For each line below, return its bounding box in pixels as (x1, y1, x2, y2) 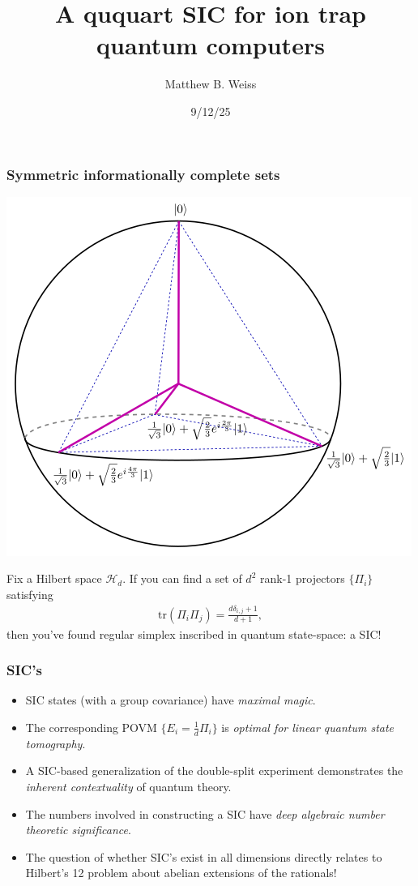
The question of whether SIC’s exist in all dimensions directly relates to (25, 848, 382, 865)
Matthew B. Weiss (164, 75, 257, 92)
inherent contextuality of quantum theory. (25, 777, 232, 794)
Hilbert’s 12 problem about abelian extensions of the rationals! (25, 864, 337, 881)
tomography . (25, 734, 86, 751)
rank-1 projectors (259, 570, 345, 587)
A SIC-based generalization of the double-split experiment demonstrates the (25, 762, 403, 779)
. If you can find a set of (122, 570, 242, 587)
